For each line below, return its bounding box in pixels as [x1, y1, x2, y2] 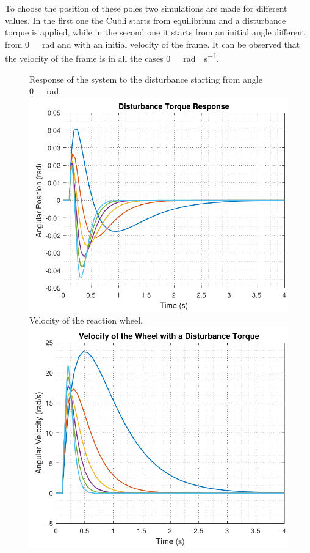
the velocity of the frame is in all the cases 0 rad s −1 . [5, 50, 219, 65]
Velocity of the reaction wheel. [29, 314, 143, 327]
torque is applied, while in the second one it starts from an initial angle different [5, 26, 306, 39]
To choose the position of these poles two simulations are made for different [5, 2, 287, 14]
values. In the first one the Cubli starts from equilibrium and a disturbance [5, 13, 286, 26]
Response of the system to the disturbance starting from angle [29, 72, 262, 85]
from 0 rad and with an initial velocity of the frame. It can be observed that [5, 37, 300, 50]
